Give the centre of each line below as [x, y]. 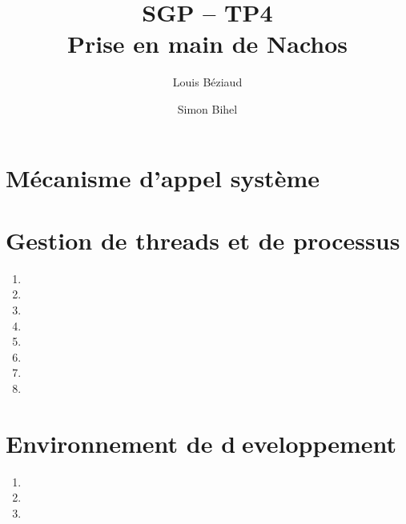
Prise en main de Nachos [207, 44]
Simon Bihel [207, 108]
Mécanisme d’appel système [163, 177]
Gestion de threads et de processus [203, 240]
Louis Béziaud [207, 82]
